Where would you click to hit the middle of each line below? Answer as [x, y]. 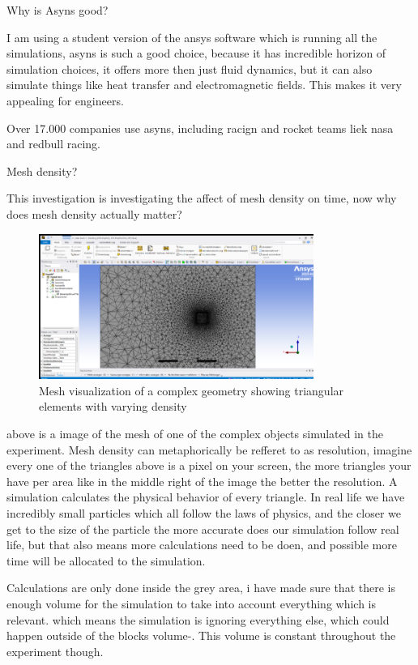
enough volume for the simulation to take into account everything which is [192, 603]
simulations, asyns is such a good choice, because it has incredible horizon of [196, 53]
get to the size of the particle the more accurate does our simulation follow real [203, 529]
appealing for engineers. [65, 100]
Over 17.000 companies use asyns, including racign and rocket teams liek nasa [200, 128]
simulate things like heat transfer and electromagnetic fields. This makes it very [204, 85]
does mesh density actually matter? [94, 213]
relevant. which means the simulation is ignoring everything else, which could [198, 619]
